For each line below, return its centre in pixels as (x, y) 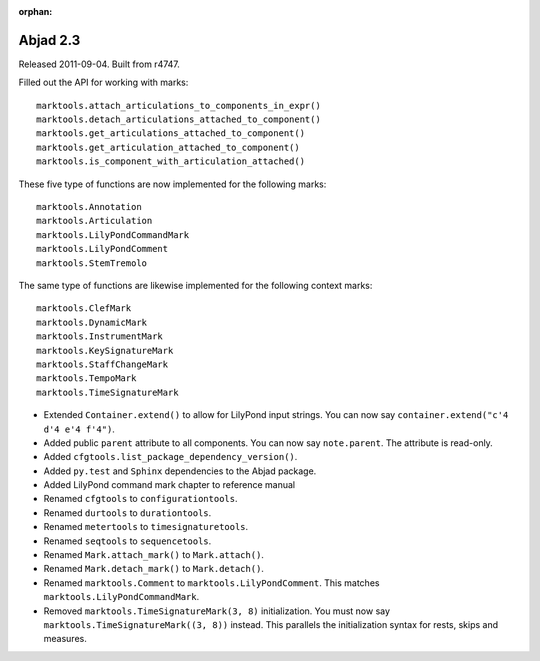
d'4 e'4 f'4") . (79, 429)
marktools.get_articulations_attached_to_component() (170, 133)
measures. (65, 639)
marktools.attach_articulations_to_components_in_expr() (179, 105)
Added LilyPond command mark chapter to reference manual (169, 485)
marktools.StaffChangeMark (102, 364)
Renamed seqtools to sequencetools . (127, 541)
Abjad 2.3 (49, 40)
